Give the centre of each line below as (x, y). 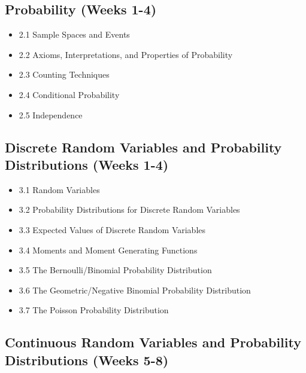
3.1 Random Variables (59, 189)
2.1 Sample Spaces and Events (74, 34)
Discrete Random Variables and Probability (143, 147)
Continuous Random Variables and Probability (153, 342)
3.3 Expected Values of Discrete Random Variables (112, 229)
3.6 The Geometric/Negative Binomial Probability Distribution (135, 290)
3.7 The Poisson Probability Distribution (94, 310)
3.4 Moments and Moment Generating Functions (108, 250)
